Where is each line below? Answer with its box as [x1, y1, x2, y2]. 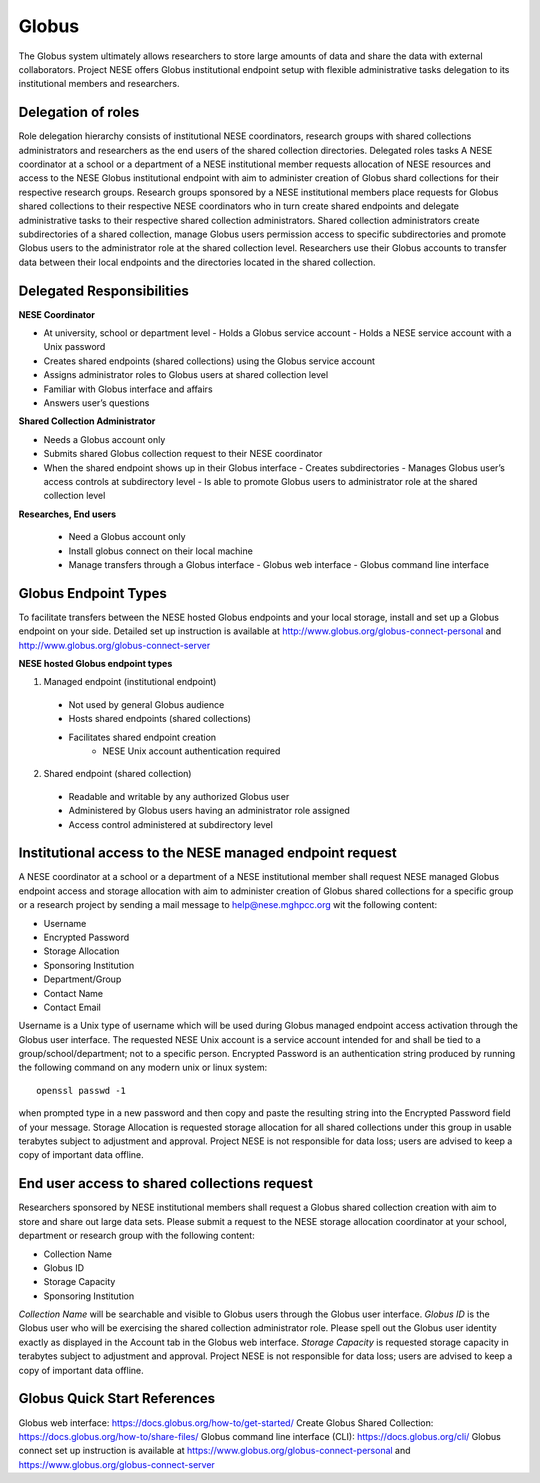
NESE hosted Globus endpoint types [18, 657, 173, 669]
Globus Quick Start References [18, 1390, 216, 1407]
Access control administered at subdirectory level [68, 818, 274, 830]
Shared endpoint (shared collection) [43, 768, 192, 780]
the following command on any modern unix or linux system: [18, 1061, 268, 1074]
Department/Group [43, 973, 122, 985]
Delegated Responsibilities [18, 282, 189, 299]
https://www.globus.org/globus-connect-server [18, 1458, 215, 1470]
